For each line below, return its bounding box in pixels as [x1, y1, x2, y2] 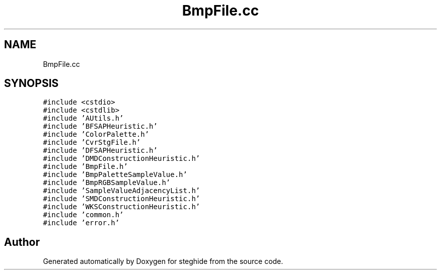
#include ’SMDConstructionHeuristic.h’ [43, 195, 200, 203]
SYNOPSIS [4, 77, 59, 90]
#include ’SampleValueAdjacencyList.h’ [43, 187, 200, 195]
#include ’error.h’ [43, 219, 120, 227]
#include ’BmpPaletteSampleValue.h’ [43, 170, 187, 179]
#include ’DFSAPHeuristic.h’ [43, 146, 158, 155]
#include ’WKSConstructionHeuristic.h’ [43, 203, 200, 211]
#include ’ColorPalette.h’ [43, 130, 150, 139]
